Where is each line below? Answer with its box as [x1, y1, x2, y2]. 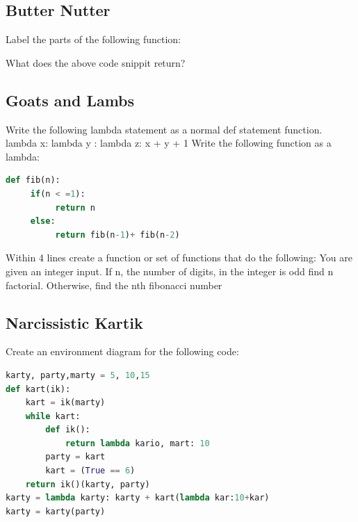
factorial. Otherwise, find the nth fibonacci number [6, 277, 222, 292]
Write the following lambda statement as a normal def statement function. [6, 122, 323, 136]
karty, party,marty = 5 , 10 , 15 [6, 370, 150, 380]
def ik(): [45, 425, 90, 435]
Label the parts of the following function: [6, 32, 181, 47]
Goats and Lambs [6, 89, 135, 111]
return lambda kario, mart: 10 [65, 438, 210, 448]
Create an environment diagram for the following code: [6, 344, 239, 359]
